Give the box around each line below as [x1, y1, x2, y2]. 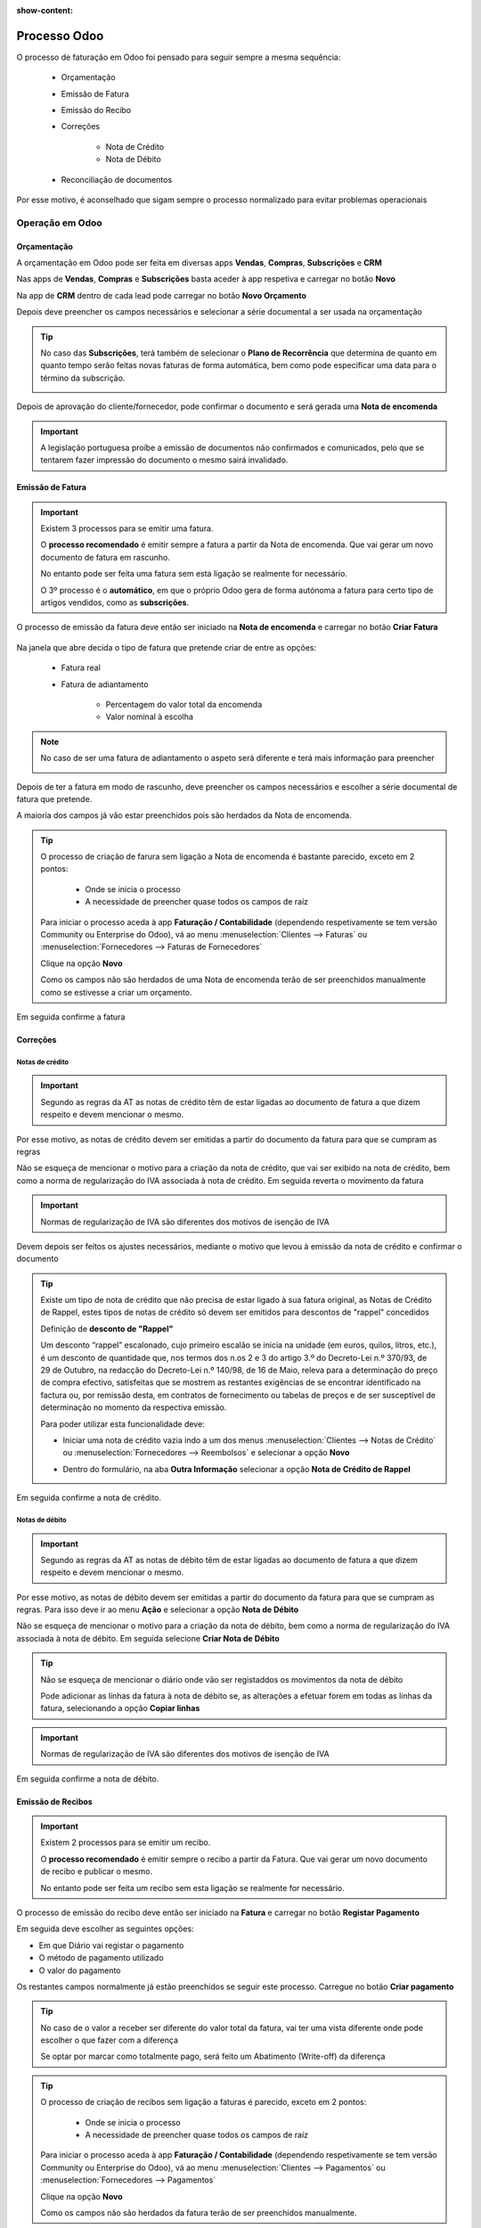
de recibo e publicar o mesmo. [40, 1866, 153, 1877]
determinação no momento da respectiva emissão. [40, 1402, 227, 1413]
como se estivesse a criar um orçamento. [40, 987, 192, 997]
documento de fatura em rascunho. [40, 552, 171, 562]
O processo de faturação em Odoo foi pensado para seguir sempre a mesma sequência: [16, 52, 341, 62]
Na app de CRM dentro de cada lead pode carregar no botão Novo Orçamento [16, 290, 307, 300]
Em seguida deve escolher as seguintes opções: [16, 1923, 195, 1934]
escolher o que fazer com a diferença [40, 2035, 178, 2045]
